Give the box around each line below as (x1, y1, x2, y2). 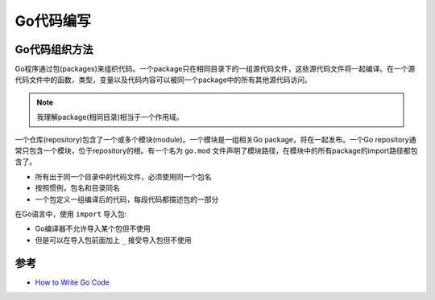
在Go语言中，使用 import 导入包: (14, 209, 127, 219)
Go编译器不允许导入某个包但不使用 (35, 224, 151, 233)
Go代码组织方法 (14, 43, 93, 56)
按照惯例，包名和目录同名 (35, 183, 120, 193)
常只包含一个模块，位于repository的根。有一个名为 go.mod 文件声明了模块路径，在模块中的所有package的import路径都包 (14, 146, 418, 156)
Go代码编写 (14, 12, 92, 30)
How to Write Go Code (35, 277, 110, 287)
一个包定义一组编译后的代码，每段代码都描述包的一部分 (35, 194, 219, 204)
